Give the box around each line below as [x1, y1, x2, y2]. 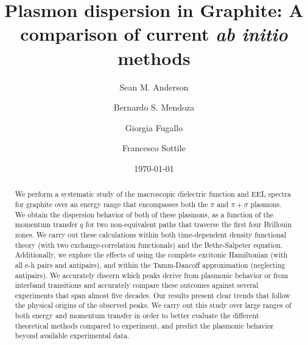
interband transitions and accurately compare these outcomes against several [15, 280, 259, 290]
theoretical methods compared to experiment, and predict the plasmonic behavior [15, 320, 274, 330]
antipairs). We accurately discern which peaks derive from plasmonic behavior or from [15, 270, 289, 280]
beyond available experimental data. [15, 330, 130, 341]
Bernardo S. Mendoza [113, 101, 195, 114]
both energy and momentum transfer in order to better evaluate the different [15, 310, 259, 321]
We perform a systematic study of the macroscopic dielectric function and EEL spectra [15, 189, 291, 199]
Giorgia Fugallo [125, 121, 183, 134]
